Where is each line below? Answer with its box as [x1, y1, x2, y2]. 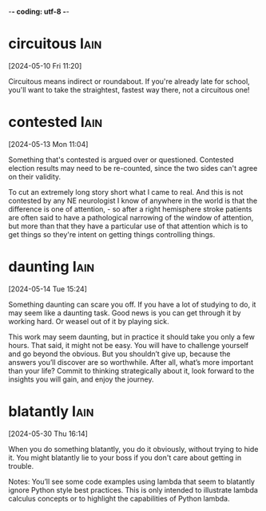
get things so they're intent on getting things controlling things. [8, 229, 216, 239]
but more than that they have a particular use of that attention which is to [8, 221, 248, 231]
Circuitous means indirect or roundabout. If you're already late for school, [8, 76, 250, 86]
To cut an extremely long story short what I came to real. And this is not [8, 187, 244, 196]
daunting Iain [8, 258, 95, 276]
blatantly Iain [8, 402, 94, 420]
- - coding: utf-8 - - [8, 7, 69, 16]
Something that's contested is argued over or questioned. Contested [8, 155, 234, 164]
